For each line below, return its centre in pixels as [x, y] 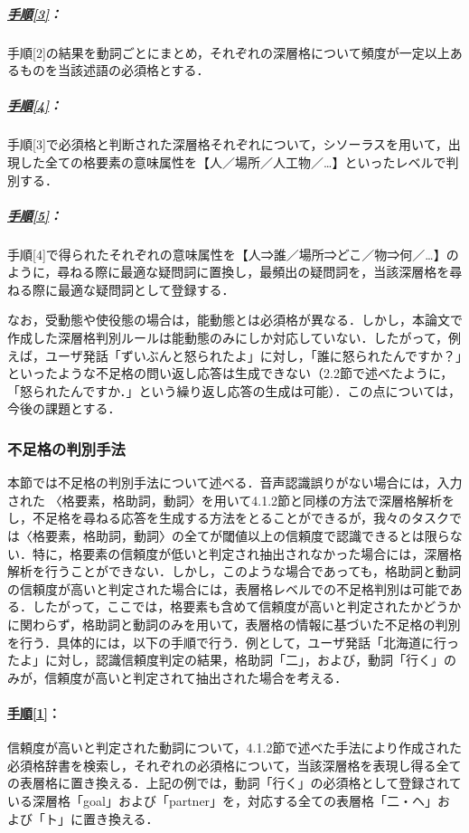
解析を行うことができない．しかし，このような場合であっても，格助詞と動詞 [234, 571]
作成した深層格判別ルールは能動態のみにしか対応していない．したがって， [228, 338]
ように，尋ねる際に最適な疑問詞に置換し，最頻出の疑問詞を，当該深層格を [229, 272]
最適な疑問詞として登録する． [146, 289]
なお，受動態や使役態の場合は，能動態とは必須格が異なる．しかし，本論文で [235, 320]
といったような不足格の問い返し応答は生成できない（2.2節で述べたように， [230, 373]
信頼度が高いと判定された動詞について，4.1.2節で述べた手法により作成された [235, 748]
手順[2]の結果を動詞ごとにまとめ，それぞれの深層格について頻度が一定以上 [229, 52]
